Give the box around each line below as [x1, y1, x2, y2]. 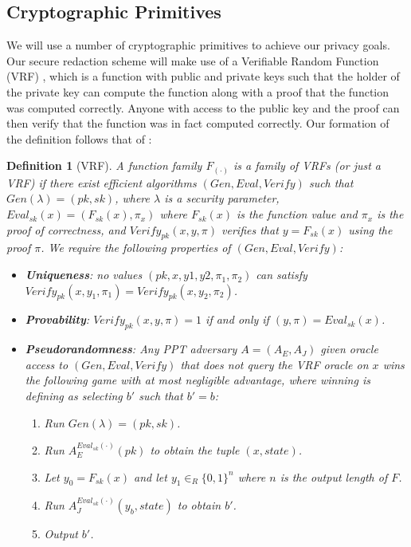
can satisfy [256, 266, 307, 283]
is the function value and [237, 206, 358, 222]
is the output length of [280, 468, 388, 485]
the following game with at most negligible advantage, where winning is [25, 372, 370, 388]
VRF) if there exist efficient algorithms [6, 174, 197, 191]
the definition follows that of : [6, 130, 152, 147]
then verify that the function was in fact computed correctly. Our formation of [6, 115, 389, 132]
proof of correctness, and [6, 221, 126, 238]
